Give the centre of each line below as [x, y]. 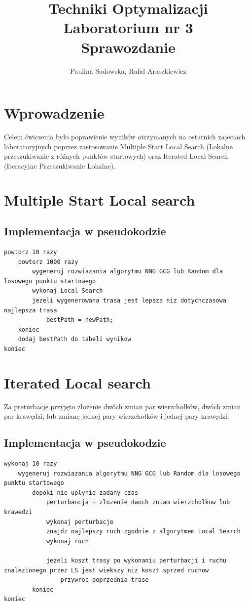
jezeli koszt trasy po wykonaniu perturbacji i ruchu [136, 560]
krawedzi [18, 512]
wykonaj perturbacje [80, 522]
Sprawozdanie [128, 47]
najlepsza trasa [31, 310]
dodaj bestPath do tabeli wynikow [74, 339]
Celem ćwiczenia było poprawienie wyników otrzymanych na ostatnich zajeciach [125, 137]
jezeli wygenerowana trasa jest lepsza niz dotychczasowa [129, 300]
